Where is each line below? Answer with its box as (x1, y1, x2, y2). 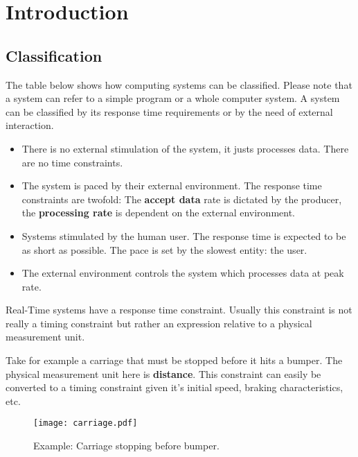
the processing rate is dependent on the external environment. (21, 205, 295, 220)
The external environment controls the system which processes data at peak (21, 266, 344, 280)
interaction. (6, 118, 54, 132)
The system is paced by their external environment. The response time (21, 178, 322, 193)
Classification (6, 44, 102, 66)
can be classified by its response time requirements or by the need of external (6, 104, 333, 119)
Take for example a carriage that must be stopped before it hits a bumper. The (6, 353, 343, 368)
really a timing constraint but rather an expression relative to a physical (6, 316, 312, 330)
